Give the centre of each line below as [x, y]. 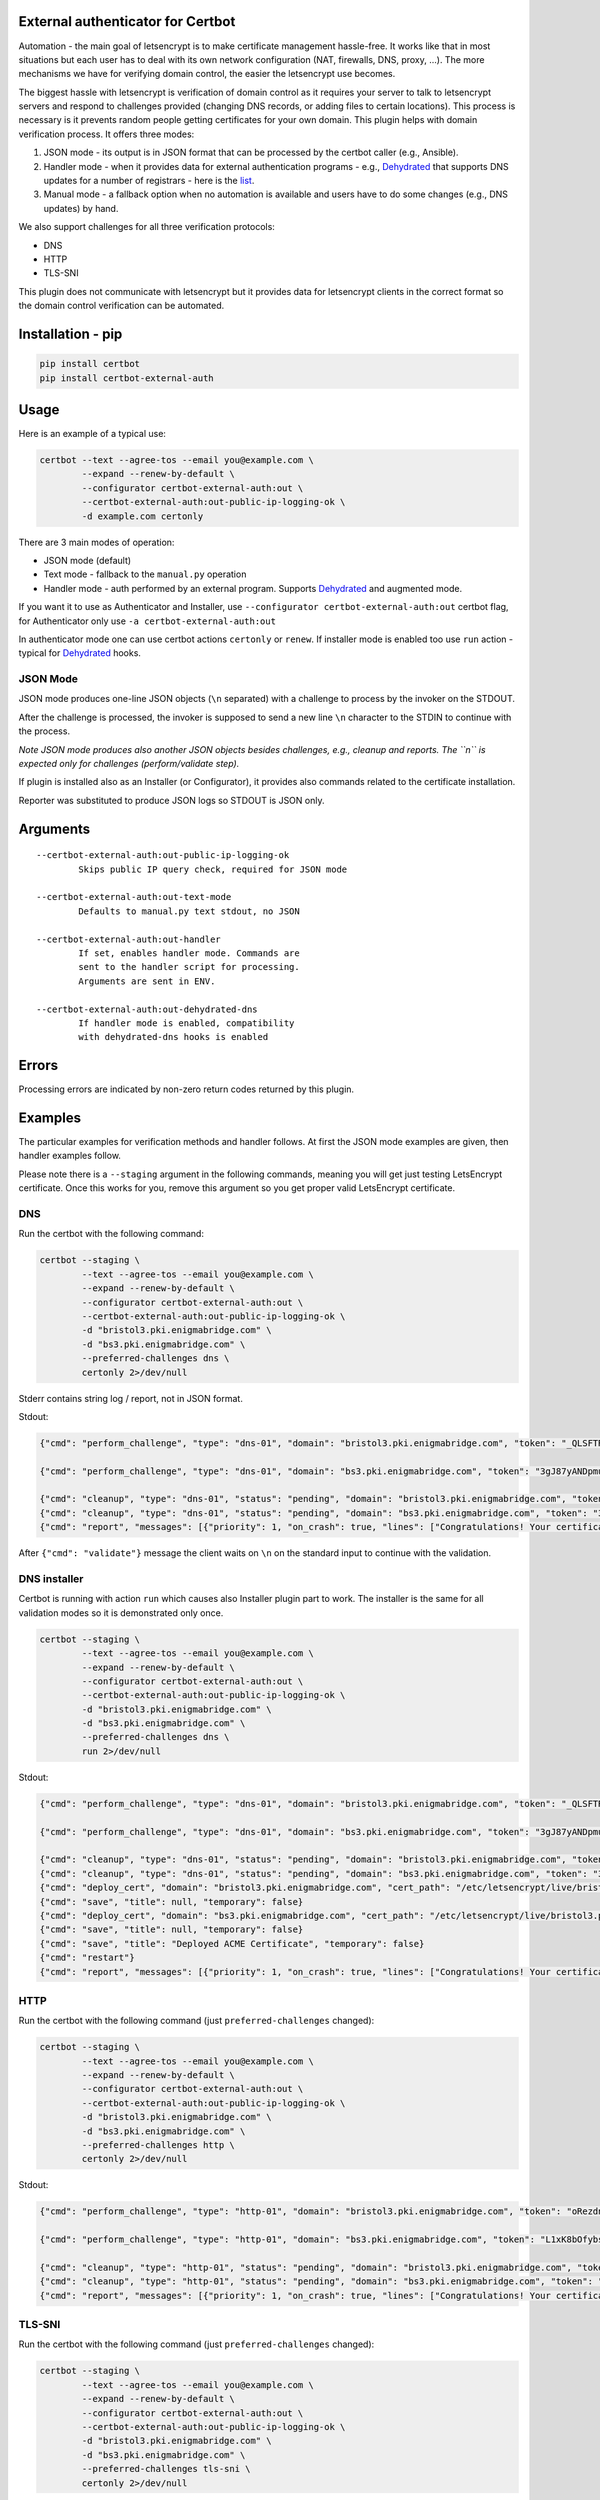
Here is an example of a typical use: [92, 434]
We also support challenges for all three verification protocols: [146, 227]
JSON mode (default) [87, 560]
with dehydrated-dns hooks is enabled [173, 1037]
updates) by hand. [81, 208]
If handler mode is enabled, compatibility [186, 1023]
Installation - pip [70, 333]
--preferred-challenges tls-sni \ [166, 2469]
